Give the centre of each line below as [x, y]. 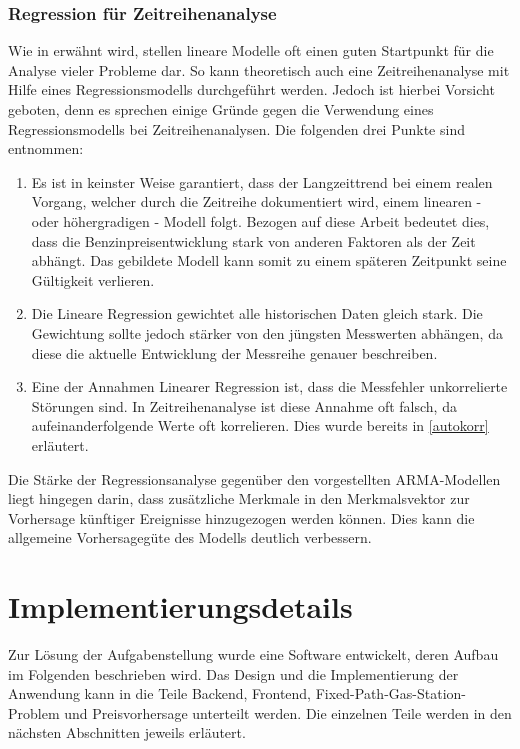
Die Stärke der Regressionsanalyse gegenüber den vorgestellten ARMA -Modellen [254, 478]
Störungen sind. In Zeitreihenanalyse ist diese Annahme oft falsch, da [244, 405]
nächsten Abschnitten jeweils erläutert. [127, 732]
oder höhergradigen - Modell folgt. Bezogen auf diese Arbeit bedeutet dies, [260, 220]
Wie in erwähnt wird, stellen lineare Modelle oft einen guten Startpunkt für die [251, 50]
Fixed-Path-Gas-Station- [390, 693]
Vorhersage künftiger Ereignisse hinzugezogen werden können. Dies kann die [241, 517]
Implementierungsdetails [180, 606]
